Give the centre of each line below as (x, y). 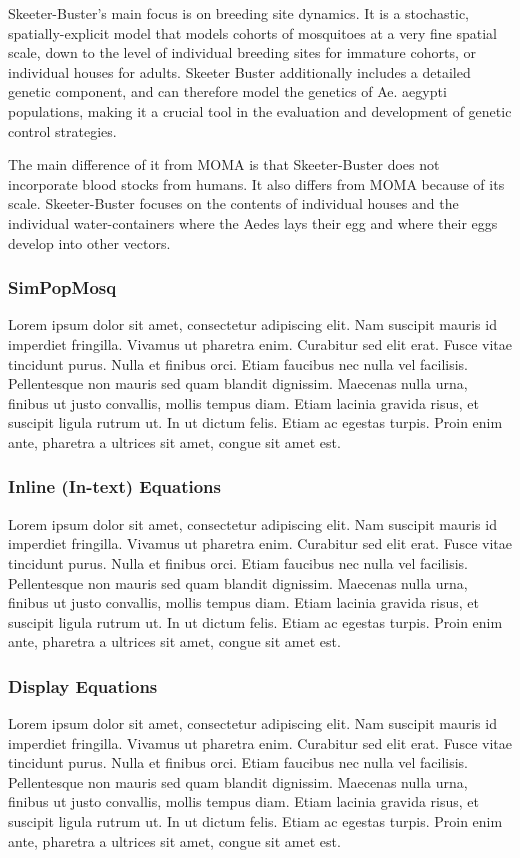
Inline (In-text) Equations (114, 486)
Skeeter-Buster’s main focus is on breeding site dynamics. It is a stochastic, (239, 13)
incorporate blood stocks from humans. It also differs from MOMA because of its (256, 183)
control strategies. (62, 130)
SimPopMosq (62, 287)
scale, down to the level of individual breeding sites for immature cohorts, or (242, 52)
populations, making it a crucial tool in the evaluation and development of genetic (260, 110)
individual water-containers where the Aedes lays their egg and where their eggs (253, 222)
